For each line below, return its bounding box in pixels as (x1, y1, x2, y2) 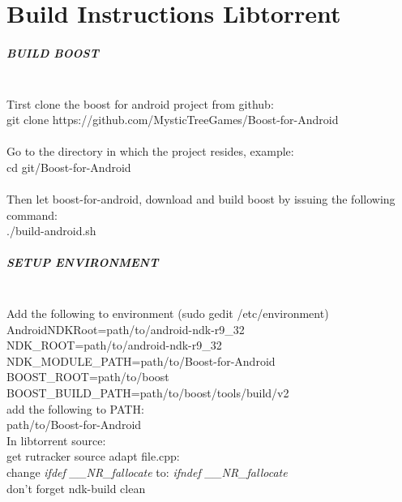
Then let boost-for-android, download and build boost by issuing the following (6, 191, 396, 208)
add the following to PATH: (6, 400, 144, 417)
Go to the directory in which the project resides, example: (6, 143, 294, 160)
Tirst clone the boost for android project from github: (6, 95, 274, 112)
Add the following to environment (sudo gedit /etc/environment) (6, 305, 329, 322)
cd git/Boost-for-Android (6, 158, 131, 175)
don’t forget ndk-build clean (6, 479, 146, 496)
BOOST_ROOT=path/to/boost (6, 368, 169, 385)
